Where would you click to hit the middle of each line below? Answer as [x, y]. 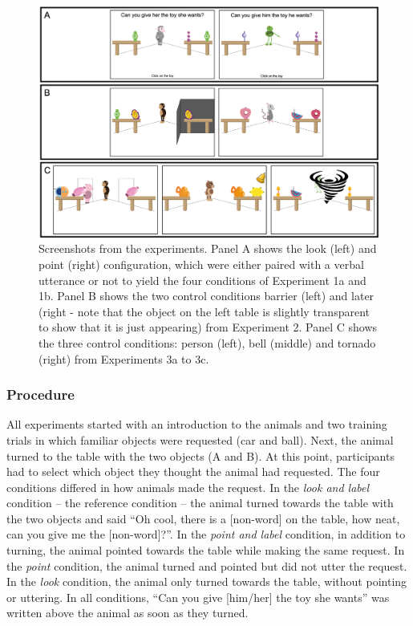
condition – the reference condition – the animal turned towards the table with [200, 503]
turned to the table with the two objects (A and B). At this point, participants [200, 455]
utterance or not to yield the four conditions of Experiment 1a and [202, 280]
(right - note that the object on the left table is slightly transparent [204, 311]
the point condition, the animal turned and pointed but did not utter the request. [207, 565]
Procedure [40, 394]
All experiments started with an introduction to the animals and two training [197, 424]
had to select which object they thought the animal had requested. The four [193, 472]
